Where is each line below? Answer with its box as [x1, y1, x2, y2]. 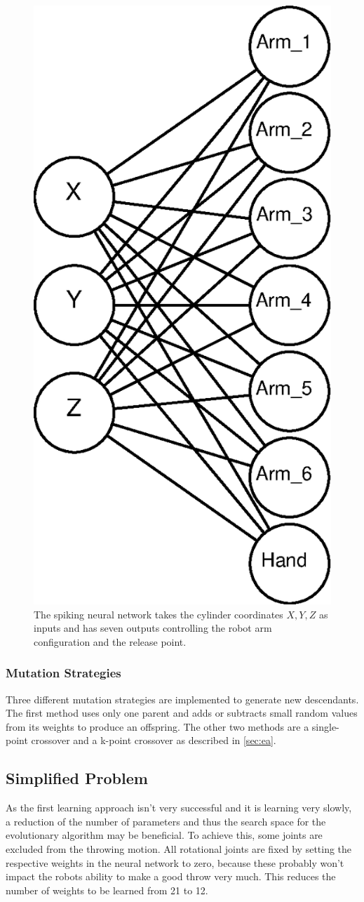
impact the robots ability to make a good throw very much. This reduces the [6, 869, 336, 884]
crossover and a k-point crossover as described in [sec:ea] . [31, 733, 276, 748]
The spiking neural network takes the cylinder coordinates [34, 606, 283, 621]
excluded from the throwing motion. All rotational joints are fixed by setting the [6, 841, 352, 856]
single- [311, 719, 339, 734]
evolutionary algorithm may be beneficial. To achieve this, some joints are [6, 828, 323, 842]
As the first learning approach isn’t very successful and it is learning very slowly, [6, 800, 352, 815]
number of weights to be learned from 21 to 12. [6, 882, 208, 897]
